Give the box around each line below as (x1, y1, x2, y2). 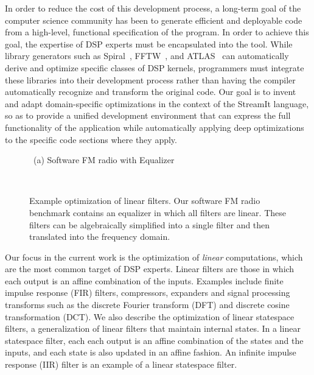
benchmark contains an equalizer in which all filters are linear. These (29, 206, 286, 219)
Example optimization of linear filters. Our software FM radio (29, 194, 260, 207)
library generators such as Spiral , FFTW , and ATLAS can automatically (5, 49, 289, 62)
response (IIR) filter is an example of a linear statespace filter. (5, 358, 237, 371)
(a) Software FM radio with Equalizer (33, 153, 175, 166)
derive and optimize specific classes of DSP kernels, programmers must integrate (5, 61, 304, 74)
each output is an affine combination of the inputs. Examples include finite (5, 274, 284, 287)
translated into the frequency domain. (29, 230, 170, 243)
